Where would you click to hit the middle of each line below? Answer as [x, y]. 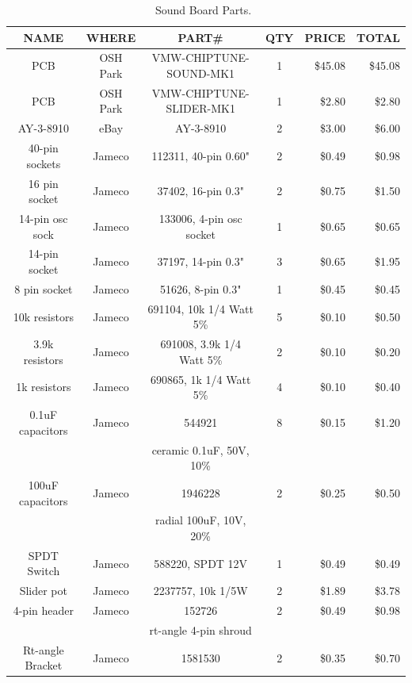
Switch [44, 571]
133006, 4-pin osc [200, 219]
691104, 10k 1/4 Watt [200, 308]
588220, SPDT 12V [201, 563]
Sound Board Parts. [203, 10]
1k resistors [44, 387]
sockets [44, 163]
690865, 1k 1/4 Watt [201, 379]
